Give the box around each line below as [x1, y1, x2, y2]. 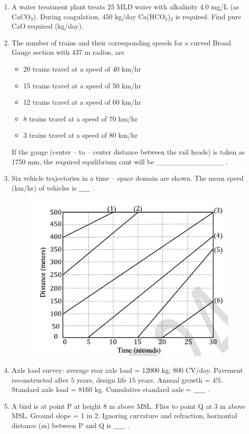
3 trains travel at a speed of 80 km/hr [23, 130, 138, 140]
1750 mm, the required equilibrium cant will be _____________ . [11, 156, 228, 166]
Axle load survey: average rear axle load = [11, 364, 140, 375]
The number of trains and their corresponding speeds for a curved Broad [11, 37, 231, 47]
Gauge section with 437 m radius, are [11, 47, 124, 57]
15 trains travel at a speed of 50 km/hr [23, 80, 141, 90]
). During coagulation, [33, 11, 100, 21]
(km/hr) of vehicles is [11, 182, 77, 193]
